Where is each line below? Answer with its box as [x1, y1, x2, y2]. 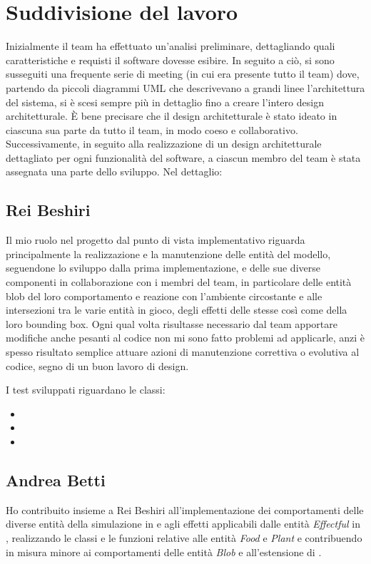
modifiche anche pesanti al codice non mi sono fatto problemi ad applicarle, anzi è [6, 330, 365, 345]
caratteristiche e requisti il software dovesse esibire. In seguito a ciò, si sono [6, 52, 335, 67]
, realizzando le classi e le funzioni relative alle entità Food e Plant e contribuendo [6, 530, 362, 545]
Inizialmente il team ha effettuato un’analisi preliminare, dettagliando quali [6, 39, 335, 53]
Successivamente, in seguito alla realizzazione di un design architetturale [6, 136, 322, 151]
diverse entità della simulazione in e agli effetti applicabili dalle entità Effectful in [6, 516, 360, 531]
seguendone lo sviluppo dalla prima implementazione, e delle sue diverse [6, 260, 320, 275]
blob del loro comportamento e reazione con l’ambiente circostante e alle [6, 288, 322, 303]
